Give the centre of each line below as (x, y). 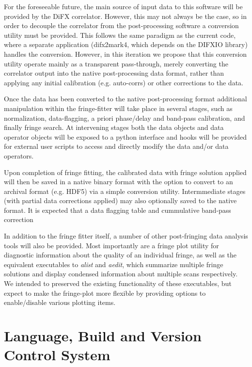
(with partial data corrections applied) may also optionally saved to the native (120, 200)
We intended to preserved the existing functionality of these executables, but (118, 283)
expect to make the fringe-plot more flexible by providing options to (105, 293)
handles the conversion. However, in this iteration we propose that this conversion (126, 54)
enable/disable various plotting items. (60, 302)
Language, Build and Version (103, 335)
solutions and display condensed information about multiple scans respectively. (121, 274)
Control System (57, 355)
